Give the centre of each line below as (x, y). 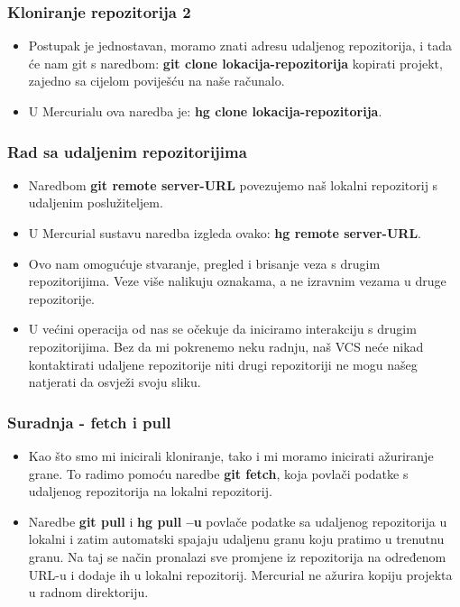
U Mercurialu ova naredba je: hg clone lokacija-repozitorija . (205, 111)
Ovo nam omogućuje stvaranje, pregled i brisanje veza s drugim (204, 263)
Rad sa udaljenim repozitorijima (127, 151)
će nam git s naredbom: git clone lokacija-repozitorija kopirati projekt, (235, 63)
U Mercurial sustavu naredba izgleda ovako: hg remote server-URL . (225, 233)
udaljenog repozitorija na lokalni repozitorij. (150, 491)
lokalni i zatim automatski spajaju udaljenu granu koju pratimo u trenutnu (236, 539)
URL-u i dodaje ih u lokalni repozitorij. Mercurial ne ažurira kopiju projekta (240, 574)
